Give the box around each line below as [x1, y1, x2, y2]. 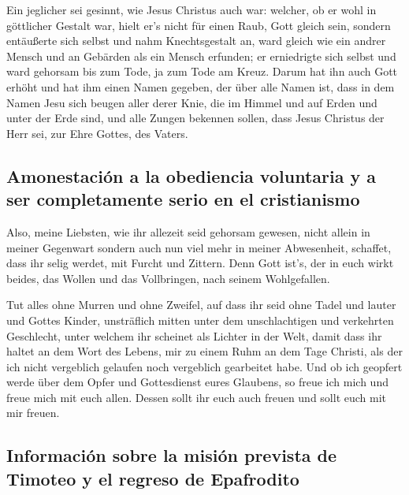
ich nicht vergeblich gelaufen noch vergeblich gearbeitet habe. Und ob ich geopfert [6, 358, 403, 374]
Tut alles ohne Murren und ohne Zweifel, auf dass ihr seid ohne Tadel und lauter [6, 296, 396, 313]
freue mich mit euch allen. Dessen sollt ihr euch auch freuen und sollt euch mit [6, 389, 387, 405]
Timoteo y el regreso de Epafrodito [6, 466, 299, 490]
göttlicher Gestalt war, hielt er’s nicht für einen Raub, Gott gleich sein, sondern [6, 17, 391, 33]
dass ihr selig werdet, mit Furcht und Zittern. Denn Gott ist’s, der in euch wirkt [6, 255, 394, 271]
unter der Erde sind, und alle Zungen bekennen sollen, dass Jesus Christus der [6, 110, 385, 126]
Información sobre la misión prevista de [6, 443, 337, 467]
